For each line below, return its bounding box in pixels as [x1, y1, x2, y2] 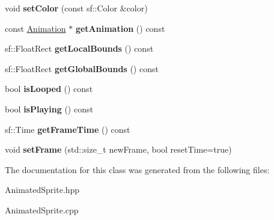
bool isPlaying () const [5, 102, 93, 115]
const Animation [5, 22, 66, 34]
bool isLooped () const [5, 82, 93, 95]
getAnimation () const [75, 22, 165, 34]
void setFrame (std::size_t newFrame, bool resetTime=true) [5, 143, 232, 156]
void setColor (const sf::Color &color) [5, 2, 148, 14]
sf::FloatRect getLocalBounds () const [5, 42, 154, 55]
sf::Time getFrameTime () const [5, 123, 130, 135]
